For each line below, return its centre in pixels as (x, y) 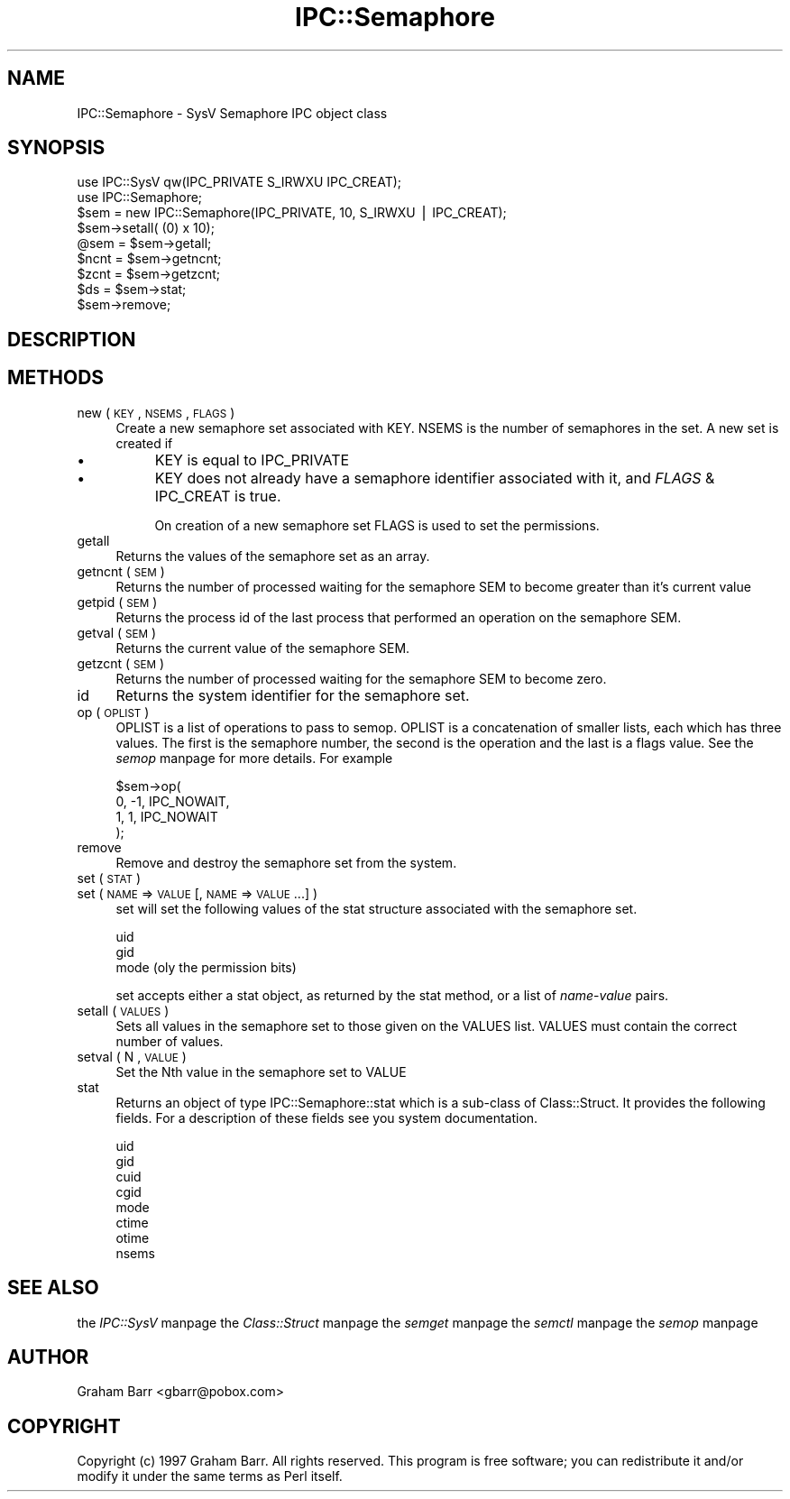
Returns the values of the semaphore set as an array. (273, 556)
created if (144, 443)
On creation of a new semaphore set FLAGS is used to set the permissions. (377, 525)
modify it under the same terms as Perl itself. (210, 1476)
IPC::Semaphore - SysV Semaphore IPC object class (232, 113)
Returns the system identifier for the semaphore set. (293, 695)
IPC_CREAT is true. (218, 496)
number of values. (170, 1041)
